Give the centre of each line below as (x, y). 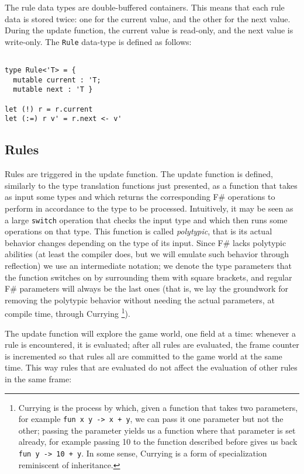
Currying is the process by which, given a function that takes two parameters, (158, 407)
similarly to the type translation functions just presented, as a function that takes (151, 185)
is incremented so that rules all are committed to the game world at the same (144, 356)
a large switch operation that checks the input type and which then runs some (146, 219)
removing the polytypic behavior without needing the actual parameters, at (140, 300)
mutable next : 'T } (53, 90)
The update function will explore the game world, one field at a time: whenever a (150, 333)
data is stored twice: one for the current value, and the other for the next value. (148, 18)
